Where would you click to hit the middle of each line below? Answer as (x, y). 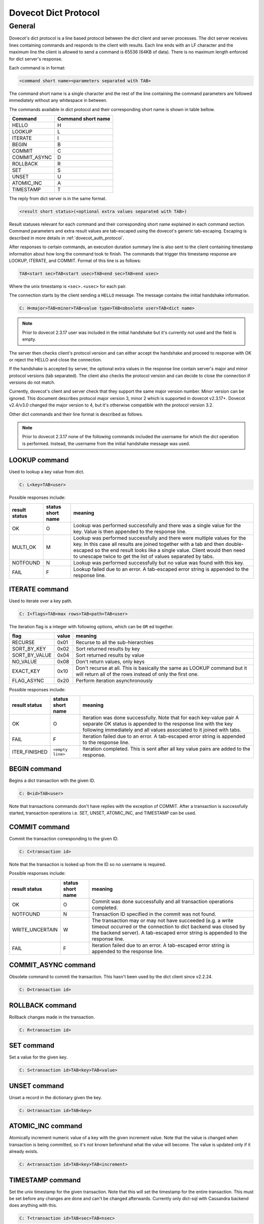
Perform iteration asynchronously (114, 681)
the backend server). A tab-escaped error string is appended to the (169, 933)
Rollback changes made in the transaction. (52, 1017)
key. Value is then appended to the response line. (130, 532)
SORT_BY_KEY (29, 649)
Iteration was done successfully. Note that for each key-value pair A (161, 718)
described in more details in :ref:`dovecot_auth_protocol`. (67, 238)
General (22, 26)
